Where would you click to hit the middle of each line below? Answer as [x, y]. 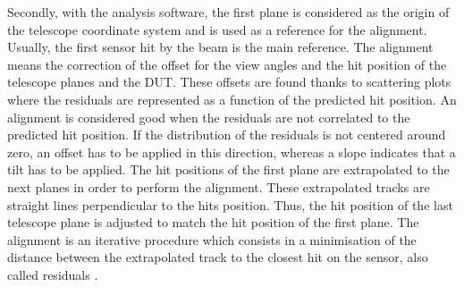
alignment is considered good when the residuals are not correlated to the [209, 117]
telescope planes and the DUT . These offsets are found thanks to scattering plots [229, 82]
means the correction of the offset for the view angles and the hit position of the [227, 64]
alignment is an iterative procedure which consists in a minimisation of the [212, 239]
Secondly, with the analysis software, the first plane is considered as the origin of [228, 12]
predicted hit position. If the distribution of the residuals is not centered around [227, 135]
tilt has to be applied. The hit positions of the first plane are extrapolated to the [228, 169]
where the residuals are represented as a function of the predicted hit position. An [232, 99]
